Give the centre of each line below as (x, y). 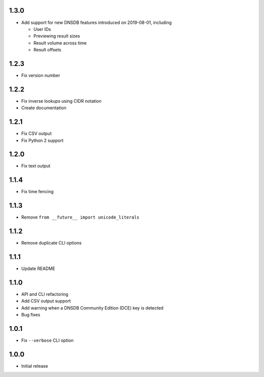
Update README (38, 268)
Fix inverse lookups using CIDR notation (61, 101)
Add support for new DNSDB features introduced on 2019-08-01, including (97, 22)
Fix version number (41, 75)
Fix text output (36, 166)
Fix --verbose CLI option (47, 340)
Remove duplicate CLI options (51, 243)
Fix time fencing (37, 192)
